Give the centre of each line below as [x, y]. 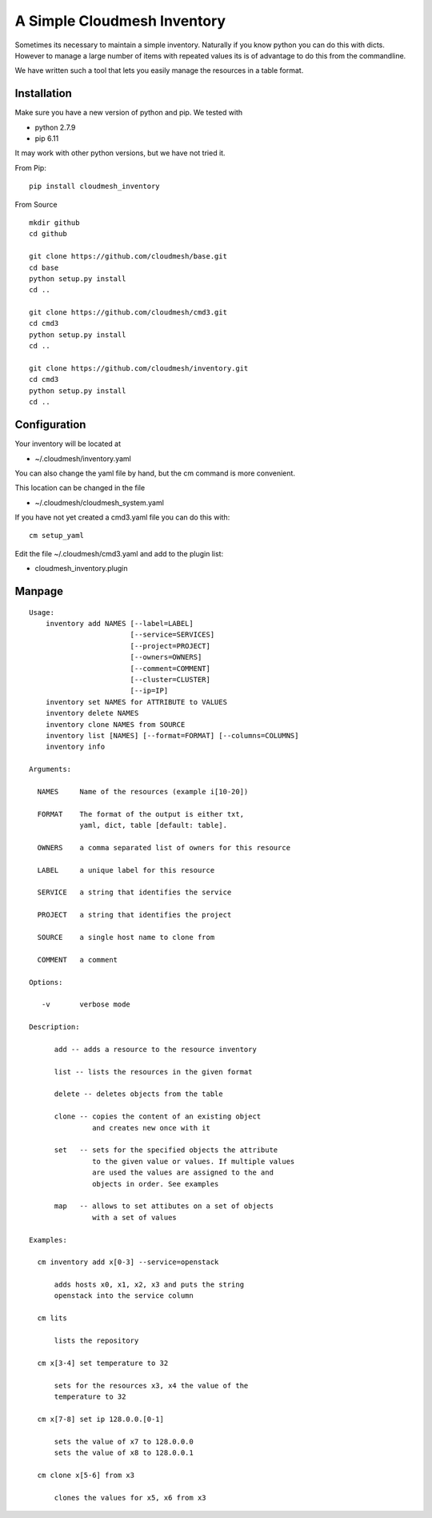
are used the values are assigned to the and [183, 1173]
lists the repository [96, 1341]
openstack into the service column [124, 1296]
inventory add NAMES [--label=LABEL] [119, 624]
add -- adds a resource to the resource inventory [156, 1049]
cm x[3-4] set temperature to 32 [103, 1363]
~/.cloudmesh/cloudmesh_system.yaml [99, 502]
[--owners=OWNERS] [166, 657]
